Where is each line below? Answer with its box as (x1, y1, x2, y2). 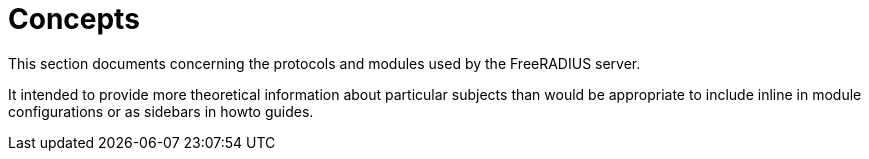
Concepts (8, 2, 140, 36)
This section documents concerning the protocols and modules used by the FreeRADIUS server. (8, 54, 641, 72)
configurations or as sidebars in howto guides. (8, 102, 314, 120)
